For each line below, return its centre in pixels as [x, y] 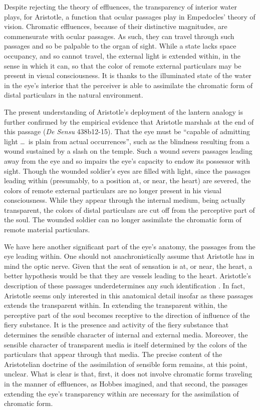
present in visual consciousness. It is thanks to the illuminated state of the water [128, 75]
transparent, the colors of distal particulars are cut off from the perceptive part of [129, 210]
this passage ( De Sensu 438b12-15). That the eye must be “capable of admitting [127, 131]
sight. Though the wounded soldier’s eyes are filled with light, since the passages [127, 170]
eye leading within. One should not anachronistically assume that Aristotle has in [129, 256]
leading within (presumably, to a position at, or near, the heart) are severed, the [127, 180]
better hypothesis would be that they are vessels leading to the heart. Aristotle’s [128, 276]
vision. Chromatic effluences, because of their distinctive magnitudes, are [116, 26]
